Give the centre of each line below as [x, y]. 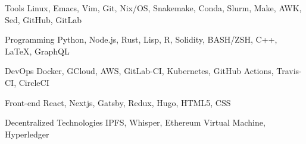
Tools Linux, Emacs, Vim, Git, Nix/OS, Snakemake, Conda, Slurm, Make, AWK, [153, 8]
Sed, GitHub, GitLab [43, 19]
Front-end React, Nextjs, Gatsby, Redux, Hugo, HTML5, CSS [118, 102]
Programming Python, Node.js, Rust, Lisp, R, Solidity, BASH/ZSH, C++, [141, 39]
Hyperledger [27, 134]
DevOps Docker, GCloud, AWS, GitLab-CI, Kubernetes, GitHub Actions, [139, 71]
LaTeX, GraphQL [37, 51]
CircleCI [34, 82]
